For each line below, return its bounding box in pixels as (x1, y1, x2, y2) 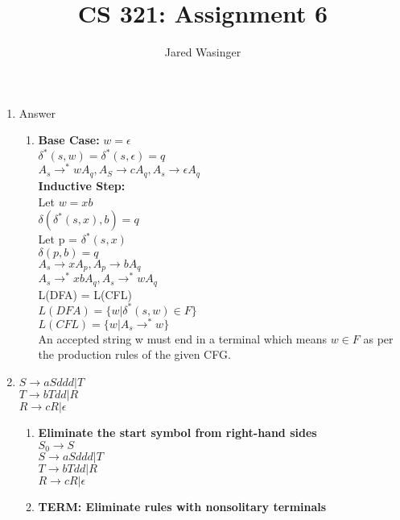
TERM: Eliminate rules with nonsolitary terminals (38, 498, 327, 515)
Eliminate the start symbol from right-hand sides (38, 424, 317, 441)
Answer (19, 104, 56, 121)
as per (363, 330, 394, 347)
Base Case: (38, 131, 100, 148)
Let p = (38, 231, 78, 248)
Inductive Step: (38, 177, 126, 193)
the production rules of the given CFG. (38, 346, 231, 363)
